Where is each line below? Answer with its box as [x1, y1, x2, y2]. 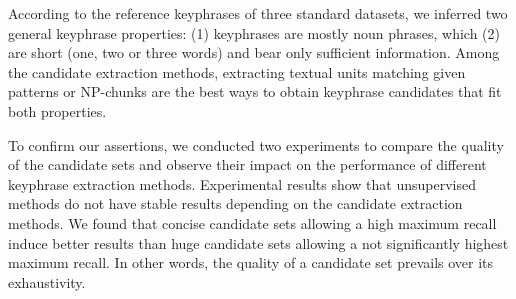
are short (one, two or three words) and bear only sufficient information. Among [8, 42, 500, 63]
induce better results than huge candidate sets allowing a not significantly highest [8, 232, 509, 253]
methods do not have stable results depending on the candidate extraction [8, 193, 463, 214]
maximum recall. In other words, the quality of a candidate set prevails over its [8, 252, 494, 273]
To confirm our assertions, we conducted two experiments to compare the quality [8, 134, 504, 155]
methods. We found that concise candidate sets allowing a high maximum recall [8, 212, 497, 233]
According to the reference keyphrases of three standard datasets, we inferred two [8, 3, 508, 23]
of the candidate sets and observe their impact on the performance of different [8, 154, 487, 175]
